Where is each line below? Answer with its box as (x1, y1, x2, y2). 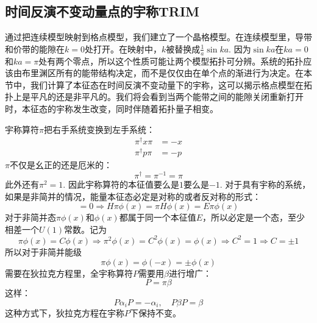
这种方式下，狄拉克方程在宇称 (5, 307, 124, 319)
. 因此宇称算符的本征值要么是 (63, 178, 179, 191)
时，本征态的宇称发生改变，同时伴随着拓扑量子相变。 (5, 102, 218, 115)
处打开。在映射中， (84, 42, 162, 55)
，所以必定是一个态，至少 (202, 211, 305, 224)
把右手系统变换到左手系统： (43, 122, 155, 135)
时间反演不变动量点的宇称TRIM (5, 2, 200, 21)
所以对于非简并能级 (5, 245, 82, 258)
